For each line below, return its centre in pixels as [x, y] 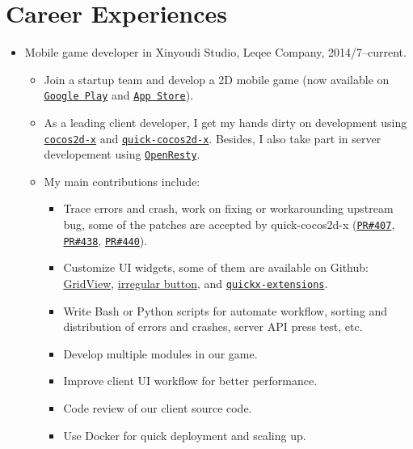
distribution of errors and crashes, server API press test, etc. [213, 326]
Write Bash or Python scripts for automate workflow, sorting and [225, 310]
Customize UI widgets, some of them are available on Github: [216, 267]
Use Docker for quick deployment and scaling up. [185, 435]
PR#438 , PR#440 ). [105, 240]
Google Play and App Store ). [119, 95]
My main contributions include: [122, 181]
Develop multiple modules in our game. [160, 353]
